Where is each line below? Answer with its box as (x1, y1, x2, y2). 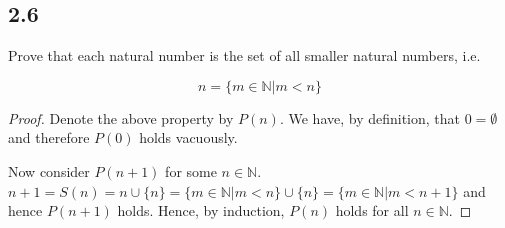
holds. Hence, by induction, (117, 200, 285, 221)
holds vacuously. (139, 127, 238, 148)
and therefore (8, 127, 90, 148)
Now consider (8, 160, 90, 181)
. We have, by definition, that (279, 107, 461, 128)
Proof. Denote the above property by (8, 107, 234, 128)
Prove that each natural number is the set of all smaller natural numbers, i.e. (8, 45, 481, 66)
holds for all (335, 200, 409, 221)
